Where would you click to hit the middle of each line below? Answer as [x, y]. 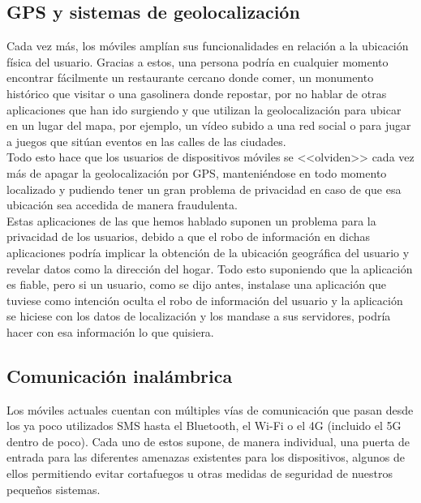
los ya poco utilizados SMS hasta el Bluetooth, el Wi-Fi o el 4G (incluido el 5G [204, 426]
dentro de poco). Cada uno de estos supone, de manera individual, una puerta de [208, 441]
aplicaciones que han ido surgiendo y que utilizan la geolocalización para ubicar [204, 109]
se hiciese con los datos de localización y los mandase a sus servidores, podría [199, 316]
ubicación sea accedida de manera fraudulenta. [122, 205]
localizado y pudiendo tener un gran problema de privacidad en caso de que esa [204, 189]
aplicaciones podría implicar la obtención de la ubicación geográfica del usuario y [208, 252]
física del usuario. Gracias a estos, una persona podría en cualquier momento [198, 61]
